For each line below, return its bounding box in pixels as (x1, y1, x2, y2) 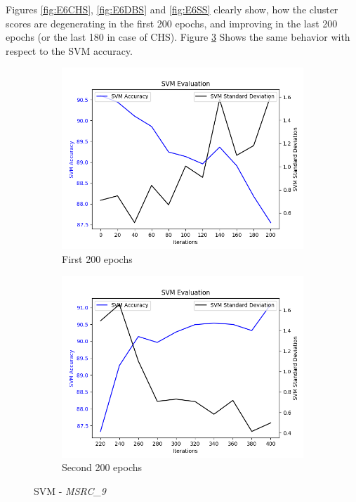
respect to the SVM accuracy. (6, 43, 133, 58)
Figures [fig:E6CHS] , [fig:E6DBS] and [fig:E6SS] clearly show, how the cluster (6, 2, 338, 16)
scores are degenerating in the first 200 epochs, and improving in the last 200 (6, 15, 338, 30)
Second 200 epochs (62, 460, 143, 475)
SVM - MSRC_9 (34, 483, 106, 498)
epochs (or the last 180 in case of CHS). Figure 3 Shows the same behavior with (6, 30, 350, 44)
